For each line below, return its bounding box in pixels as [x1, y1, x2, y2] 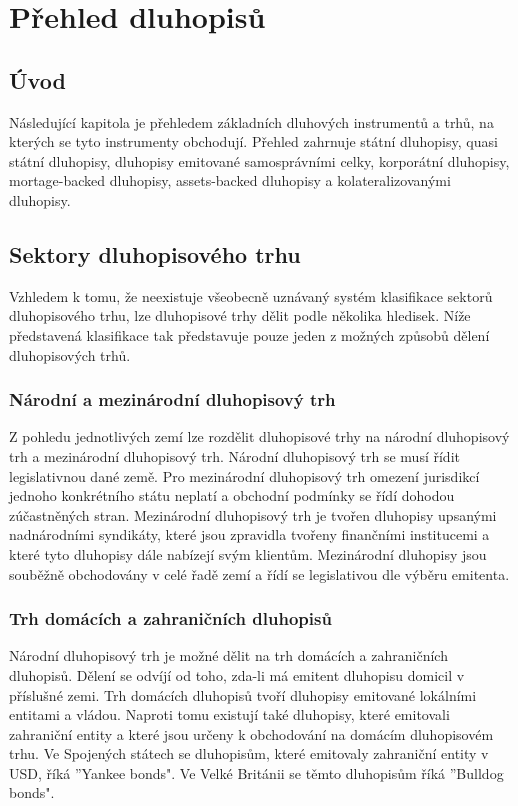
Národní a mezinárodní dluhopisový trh [9, 387, 336, 412]
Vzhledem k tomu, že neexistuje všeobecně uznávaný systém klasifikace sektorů [9, 285, 493, 306]
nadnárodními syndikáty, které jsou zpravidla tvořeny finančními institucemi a [9, 524, 490, 545]
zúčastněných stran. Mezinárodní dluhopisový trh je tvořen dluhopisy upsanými [9, 504, 497, 525]
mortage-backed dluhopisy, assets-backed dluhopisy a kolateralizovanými [9, 170, 451, 191]
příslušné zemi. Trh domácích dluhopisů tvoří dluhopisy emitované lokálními [9, 684, 477, 705]
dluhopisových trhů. [9, 344, 131, 365]
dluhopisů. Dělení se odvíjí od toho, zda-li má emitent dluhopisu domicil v [9, 664, 465, 685]
